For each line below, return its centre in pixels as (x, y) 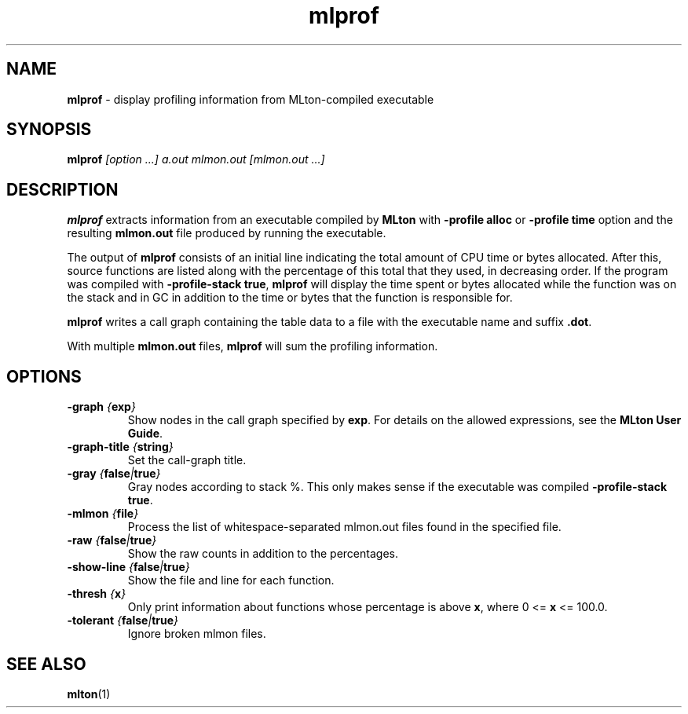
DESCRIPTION (62, 189)
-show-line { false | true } (128, 567)
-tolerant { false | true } (123, 621)
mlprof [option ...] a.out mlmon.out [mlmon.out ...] (196, 159)
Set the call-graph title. (187, 460)
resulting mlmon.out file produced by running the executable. (227, 233)
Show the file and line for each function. (231, 580)
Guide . (145, 434)
